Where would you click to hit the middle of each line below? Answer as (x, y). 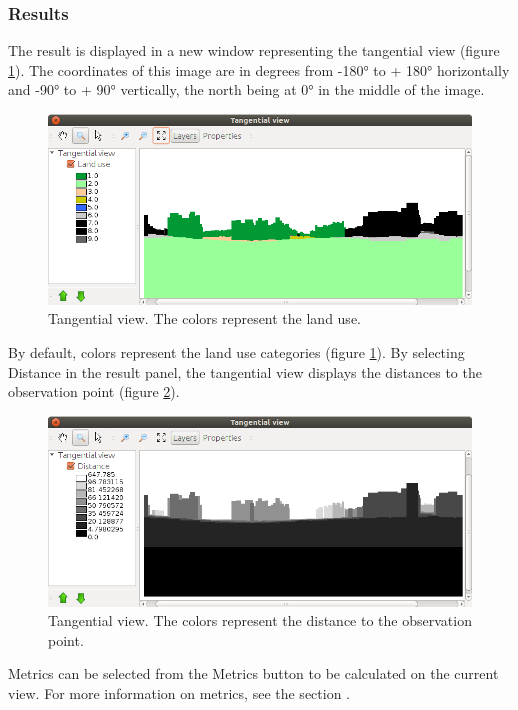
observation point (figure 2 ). (94, 391)
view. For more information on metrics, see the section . (179, 692)
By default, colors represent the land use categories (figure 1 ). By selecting (236, 351)
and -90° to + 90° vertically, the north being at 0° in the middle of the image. (246, 89)
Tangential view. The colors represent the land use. (204, 318)
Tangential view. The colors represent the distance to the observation (260, 620)
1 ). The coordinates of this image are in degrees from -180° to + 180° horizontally (259, 69)
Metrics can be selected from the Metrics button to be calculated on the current (253, 673)
